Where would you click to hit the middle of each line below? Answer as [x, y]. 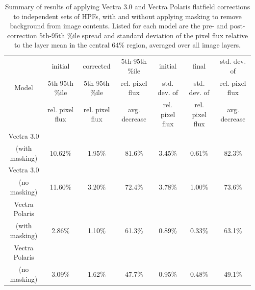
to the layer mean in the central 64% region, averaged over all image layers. [127, 45]
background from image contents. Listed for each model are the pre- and [119, 26]
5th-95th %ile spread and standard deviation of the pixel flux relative [144, 35]
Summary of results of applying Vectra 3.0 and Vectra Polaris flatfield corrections [127, 6]
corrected [97, 66]
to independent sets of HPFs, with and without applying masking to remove [127, 16]
